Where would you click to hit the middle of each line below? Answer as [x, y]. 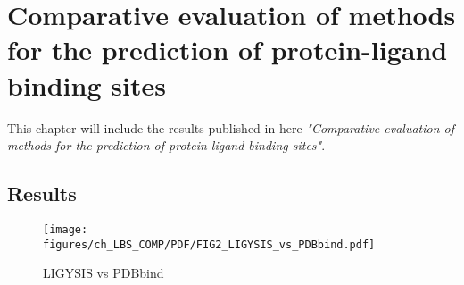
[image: [66, 229]
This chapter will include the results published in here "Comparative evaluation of [231, 127]
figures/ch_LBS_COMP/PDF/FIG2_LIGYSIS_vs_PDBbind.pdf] [209, 244]
